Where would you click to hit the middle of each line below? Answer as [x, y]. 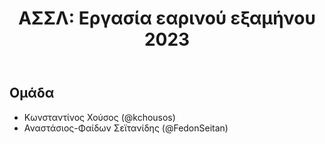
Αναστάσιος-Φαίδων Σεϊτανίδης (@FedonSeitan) [126, 128]
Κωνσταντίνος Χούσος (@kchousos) [99, 117]
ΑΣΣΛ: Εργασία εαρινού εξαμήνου [167, 18]
